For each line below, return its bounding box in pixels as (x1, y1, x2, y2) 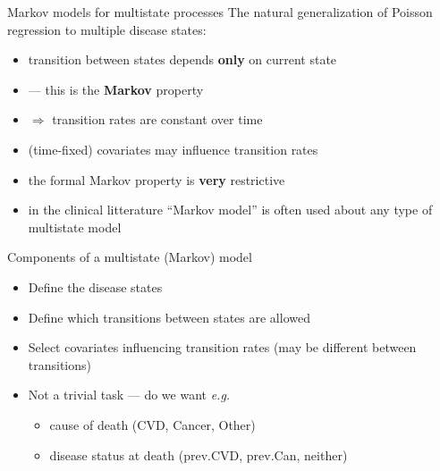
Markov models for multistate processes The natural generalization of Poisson (7, 3, 433, 21)
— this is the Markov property (28, 80, 204, 98)
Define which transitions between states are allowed (28, 307, 310, 326)
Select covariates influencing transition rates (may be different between (28, 338, 417, 357)
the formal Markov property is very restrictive (28, 170, 285, 189)
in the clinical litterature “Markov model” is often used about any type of (28, 200, 433, 219)
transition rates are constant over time (52, 110, 263, 129)
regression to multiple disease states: (7, 20, 207, 38)
